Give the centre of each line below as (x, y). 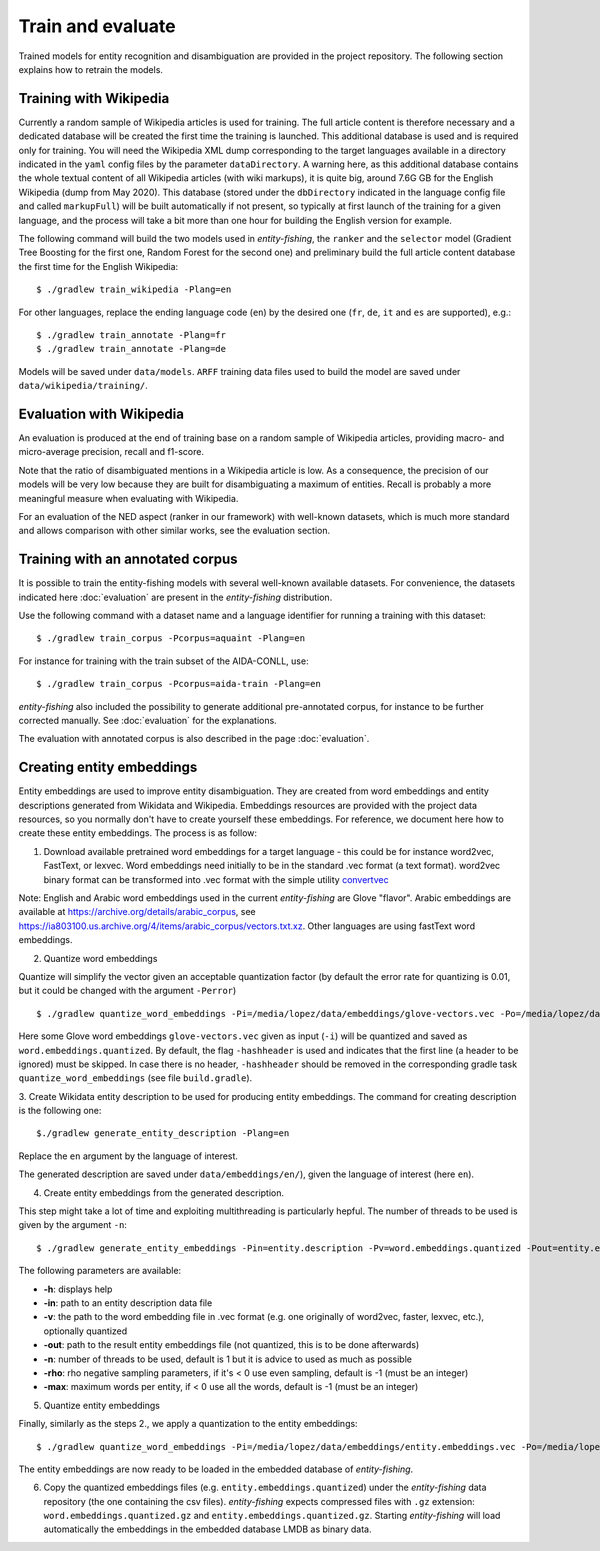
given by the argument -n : (72, 1225)
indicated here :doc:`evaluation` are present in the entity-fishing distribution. (175, 597)
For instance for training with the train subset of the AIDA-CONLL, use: (163, 661)
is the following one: (60, 1111)
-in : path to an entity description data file (128, 1303)
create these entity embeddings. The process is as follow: (138, 833)
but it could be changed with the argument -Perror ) (127, 991)
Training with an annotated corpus (128, 559)
